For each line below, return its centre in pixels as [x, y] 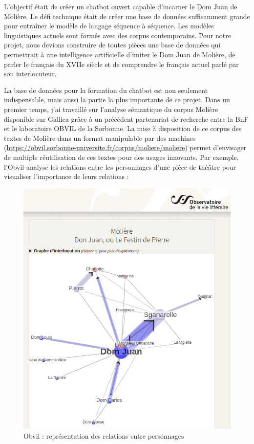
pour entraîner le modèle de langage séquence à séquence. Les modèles [109, 26]
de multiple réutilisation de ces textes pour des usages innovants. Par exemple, [121, 157]
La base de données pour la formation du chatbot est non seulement [106, 90]
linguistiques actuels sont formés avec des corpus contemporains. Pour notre [117, 35]
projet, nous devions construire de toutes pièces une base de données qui [112, 45]
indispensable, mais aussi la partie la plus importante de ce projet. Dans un [117, 100]
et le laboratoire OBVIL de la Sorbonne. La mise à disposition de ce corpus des [123, 128]
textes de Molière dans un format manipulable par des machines [100, 138]
